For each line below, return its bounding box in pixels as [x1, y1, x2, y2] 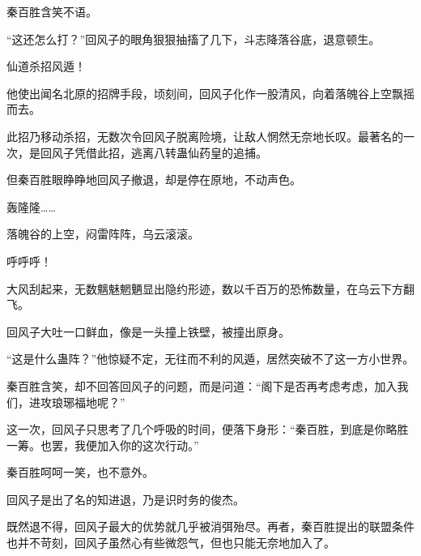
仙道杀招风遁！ [6, 58, 86, 75]
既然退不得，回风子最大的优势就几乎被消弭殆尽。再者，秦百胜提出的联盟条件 [6, 518, 415, 535]
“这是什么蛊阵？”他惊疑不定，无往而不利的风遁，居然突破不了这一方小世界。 [6, 350, 415, 367]
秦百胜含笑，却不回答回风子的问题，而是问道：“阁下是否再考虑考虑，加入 [6, 377, 398, 394]
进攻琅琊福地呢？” [28, 393, 125, 410]
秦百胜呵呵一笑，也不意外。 [6, 464, 154, 481]
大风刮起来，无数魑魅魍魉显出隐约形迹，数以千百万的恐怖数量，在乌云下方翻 [6, 280, 415, 297]
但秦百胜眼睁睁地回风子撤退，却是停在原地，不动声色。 [6, 171, 301, 188]
